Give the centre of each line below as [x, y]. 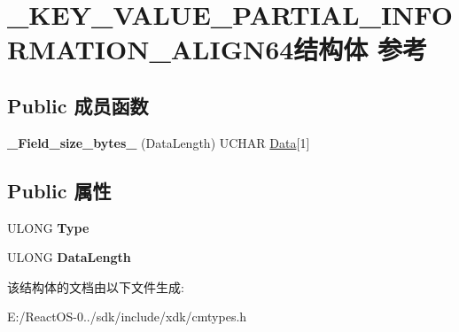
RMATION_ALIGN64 [151, 49]
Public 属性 [59, 190]
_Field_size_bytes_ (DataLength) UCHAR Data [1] [159, 142]
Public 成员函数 [78, 105]
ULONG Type [48, 227]
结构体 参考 [361, 49]
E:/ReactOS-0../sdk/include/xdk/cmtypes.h [127, 317]
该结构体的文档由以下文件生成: [96, 286]
